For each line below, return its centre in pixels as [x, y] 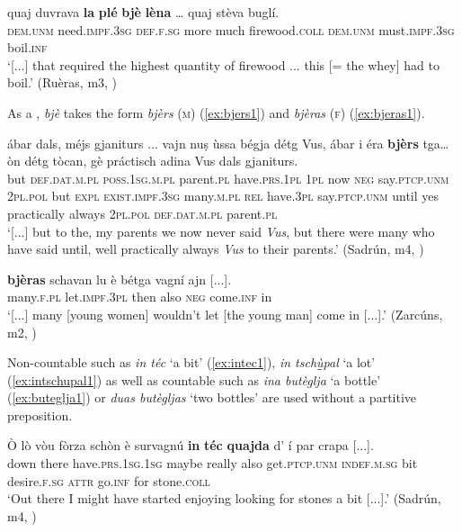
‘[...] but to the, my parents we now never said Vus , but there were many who [221, 231]
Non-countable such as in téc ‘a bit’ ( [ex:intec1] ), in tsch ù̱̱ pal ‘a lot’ [191, 362]
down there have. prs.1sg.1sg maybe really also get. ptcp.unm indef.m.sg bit [213, 463]
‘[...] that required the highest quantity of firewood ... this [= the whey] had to [223, 64]
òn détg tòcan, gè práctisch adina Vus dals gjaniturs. [153, 161]
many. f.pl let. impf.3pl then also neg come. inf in [140, 297]
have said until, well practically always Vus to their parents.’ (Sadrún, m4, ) [216, 249]
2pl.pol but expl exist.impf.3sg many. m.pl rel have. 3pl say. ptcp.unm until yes [223, 196]
